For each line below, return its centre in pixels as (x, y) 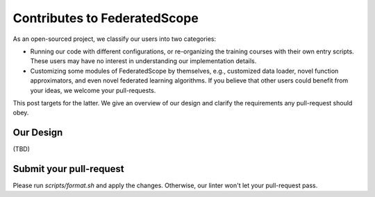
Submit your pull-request (68, 169)
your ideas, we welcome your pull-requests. (93, 90)
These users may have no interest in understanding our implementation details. (143, 61)
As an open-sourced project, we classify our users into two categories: (115, 39)
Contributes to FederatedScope (106, 18)
